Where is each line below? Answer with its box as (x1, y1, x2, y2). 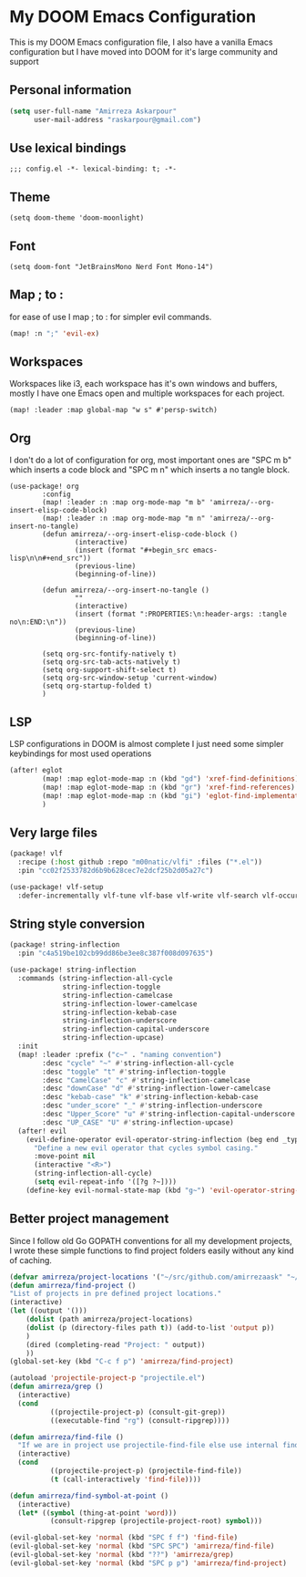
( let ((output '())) (9, 1306, 88, 1315)
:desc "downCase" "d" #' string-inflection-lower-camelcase (42, 1084, 271, 1094)
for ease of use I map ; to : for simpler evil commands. (9, 311, 212, 322)
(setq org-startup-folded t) (42, 681, 153, 690)
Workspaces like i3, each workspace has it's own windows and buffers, (9, 379, 278, 389)
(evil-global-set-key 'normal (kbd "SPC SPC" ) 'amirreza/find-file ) (9, 1541, 275, 1551)
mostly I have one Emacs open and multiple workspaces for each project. (9, 388, 285, 399)
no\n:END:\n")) (9, 617, 67, 627)
